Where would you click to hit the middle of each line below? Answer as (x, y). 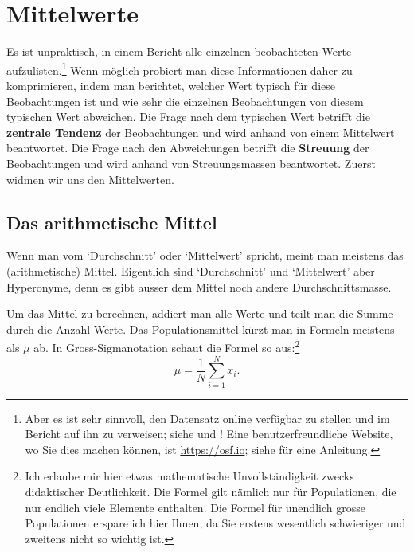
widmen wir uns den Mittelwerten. (90, 179)
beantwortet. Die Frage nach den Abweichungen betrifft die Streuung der (188, 148)
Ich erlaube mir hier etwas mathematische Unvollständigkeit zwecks (189, 476)
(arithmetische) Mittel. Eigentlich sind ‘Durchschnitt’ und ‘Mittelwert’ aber (191, 270)
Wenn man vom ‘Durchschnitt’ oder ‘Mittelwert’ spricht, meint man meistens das (205, 255)
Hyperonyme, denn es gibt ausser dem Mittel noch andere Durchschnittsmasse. (199, 286)
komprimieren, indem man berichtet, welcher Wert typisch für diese (171, 85)
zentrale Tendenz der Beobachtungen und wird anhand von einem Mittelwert (201, 132)
